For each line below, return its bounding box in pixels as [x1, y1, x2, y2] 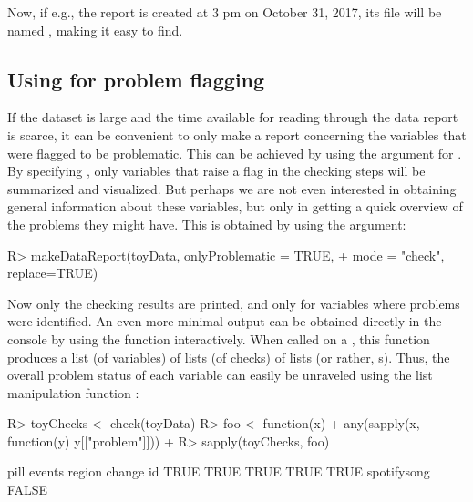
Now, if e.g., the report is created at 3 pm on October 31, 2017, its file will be [7, 3, 442, 21]
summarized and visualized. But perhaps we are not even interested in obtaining [7, 179, 457, 198]
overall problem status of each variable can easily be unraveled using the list [7, 365, 433, 384]
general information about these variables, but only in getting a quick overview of [7, 197, 463, 216]
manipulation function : [7, 383, 139, 402]
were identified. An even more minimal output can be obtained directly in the [7, 312, 442, 331]
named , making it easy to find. [7, 20, 183, 39]
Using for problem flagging [7, 65, 265, 93]
